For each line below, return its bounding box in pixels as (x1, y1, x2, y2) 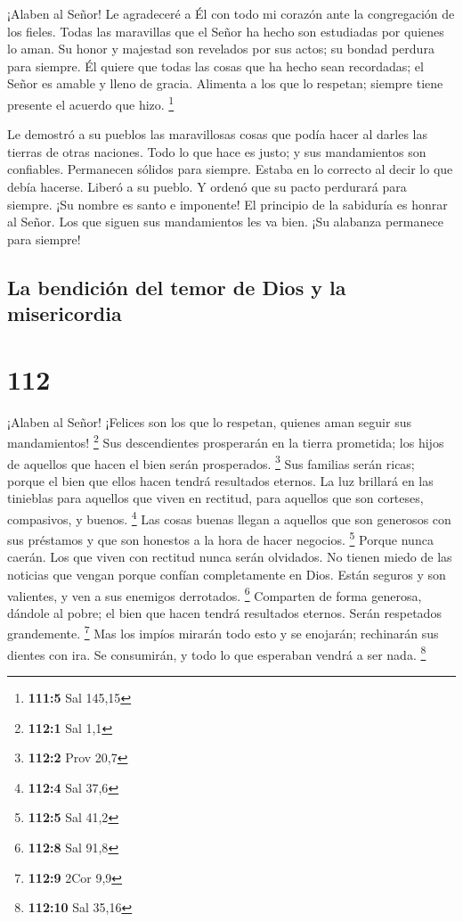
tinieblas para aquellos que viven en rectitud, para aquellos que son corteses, (7, 489, 424, 507)
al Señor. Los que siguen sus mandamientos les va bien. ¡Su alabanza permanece (7, 212, 443, 231)
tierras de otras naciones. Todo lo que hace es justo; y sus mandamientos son (7, 142, 426, 161)
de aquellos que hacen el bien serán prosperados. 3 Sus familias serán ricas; (7, 451, 415, 473)
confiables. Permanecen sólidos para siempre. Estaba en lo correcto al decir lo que (7, 160, 453, 178)
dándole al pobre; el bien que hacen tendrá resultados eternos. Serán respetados (7, 603, 442, 622)
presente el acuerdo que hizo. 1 (7, 92, 175, 113)
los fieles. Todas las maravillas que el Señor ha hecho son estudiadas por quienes (7, 21, 444, 40)
